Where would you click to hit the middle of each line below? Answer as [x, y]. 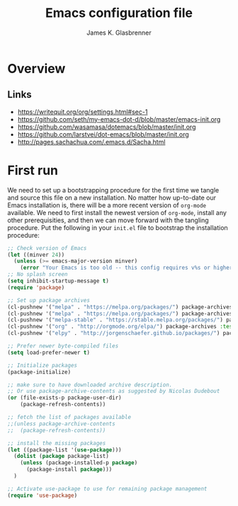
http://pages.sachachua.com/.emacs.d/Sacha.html [91, 142]
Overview [36, 68]
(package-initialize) [39, 372]
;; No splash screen [38, 275]
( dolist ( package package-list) [62, 456]
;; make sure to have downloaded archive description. [90, 385]
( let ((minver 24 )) [36, 255]
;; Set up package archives [49, 300]
